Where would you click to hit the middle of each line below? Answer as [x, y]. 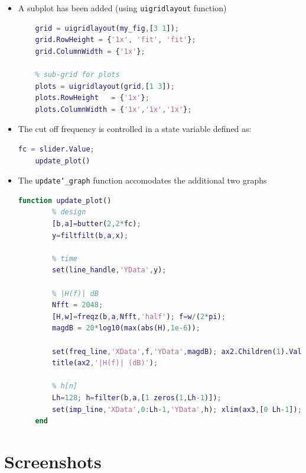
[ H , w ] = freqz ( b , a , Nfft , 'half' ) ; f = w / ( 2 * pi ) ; [139, 316]
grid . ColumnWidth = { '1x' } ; [90, 51]
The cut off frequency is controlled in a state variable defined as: [135, 129]
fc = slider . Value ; [56, 149]
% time [65, 258]
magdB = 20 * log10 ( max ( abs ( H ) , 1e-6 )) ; [126, 328]
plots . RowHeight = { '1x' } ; [92, 98]
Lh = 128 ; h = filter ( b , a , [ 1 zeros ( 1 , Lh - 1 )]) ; [137, 398]
